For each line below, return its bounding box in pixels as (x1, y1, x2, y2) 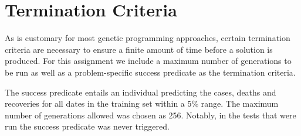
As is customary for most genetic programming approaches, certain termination (5, 32, 290, 44)
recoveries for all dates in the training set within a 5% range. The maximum (5, 97, 279, 110)
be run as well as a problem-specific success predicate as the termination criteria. (5, 66, 296, 78)
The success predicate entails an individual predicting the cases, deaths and (5, 86, 276, 98)
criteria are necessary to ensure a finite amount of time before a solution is (5, 43, 273, 55)
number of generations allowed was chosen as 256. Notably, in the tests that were (5, 108, 296, 121)
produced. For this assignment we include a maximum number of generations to (5, 55, 292, 67)
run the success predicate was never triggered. (5, 120, 170, 132)
